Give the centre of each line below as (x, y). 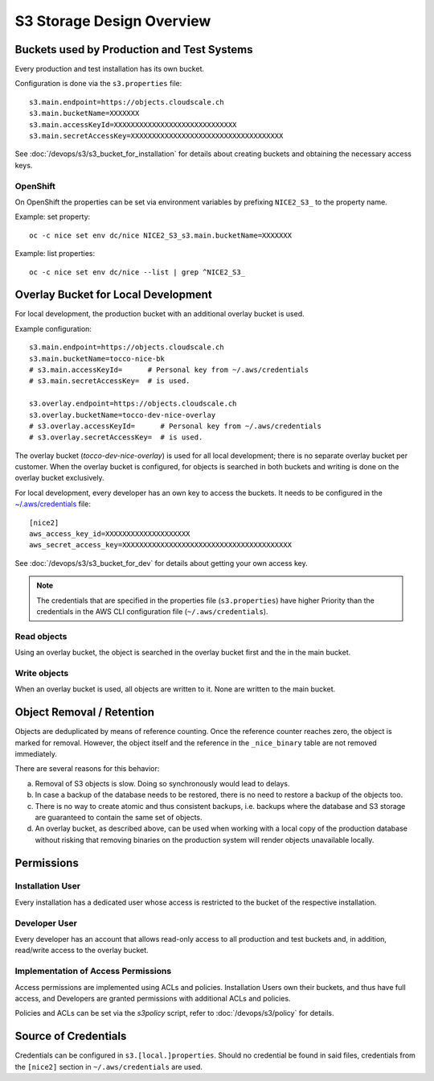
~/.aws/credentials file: (53, 504)
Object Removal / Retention (85, 712)
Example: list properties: (55, 254)
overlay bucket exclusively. (59, 478)
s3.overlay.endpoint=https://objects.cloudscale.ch (133, 404)
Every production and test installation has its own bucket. (110, 69)
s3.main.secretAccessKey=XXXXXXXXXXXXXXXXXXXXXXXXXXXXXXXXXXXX (156, 136)
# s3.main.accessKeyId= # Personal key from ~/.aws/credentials (169, 369)
